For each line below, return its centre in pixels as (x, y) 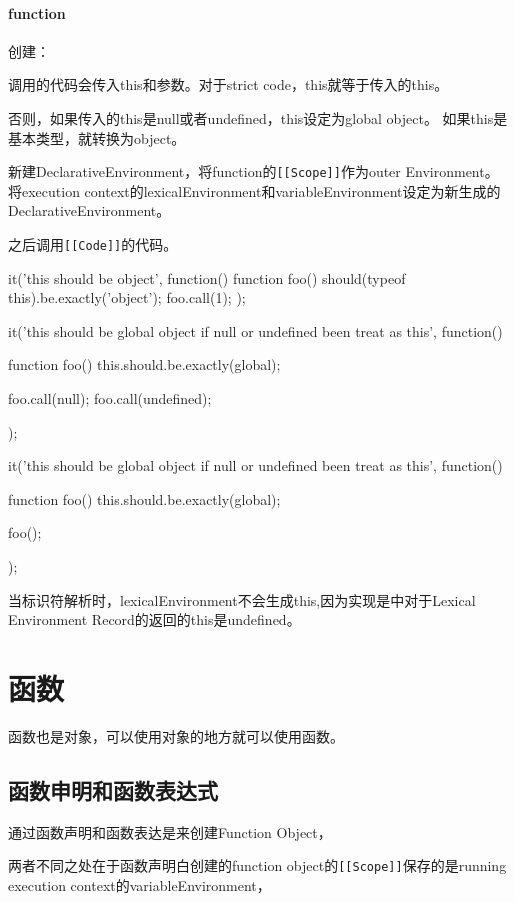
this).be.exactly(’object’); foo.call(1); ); (127, 297)
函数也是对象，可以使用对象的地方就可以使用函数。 (176, 735)
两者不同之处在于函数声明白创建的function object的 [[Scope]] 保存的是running (257, 865)
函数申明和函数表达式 (113, 789)
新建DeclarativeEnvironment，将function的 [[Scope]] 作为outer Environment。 (253, 171)
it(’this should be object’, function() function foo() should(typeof (207, 277)
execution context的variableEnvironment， (139, 884)
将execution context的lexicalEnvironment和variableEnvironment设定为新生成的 (254, 190)
